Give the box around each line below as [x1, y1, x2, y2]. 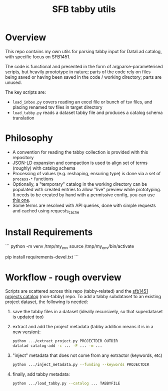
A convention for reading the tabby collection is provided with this [12, 149, 148, 155]
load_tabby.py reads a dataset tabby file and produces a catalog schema [12, 109, 163, 115]
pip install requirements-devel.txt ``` [5, 254, 79, 260]
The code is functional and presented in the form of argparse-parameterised [5, 63, 163, 69]
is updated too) [12, 314, 44, 320]
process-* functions [12, 176, 53, 182]
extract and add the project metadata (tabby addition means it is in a [12, 324, 153, 330]
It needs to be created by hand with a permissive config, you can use [12, 192, 155, 198]
